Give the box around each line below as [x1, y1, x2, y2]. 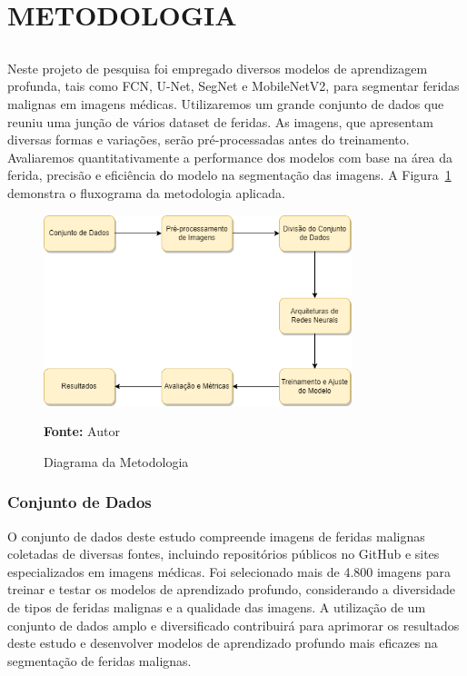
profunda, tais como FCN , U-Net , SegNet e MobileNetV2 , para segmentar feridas [7, 76, 460, 95]
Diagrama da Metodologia [44, 452, 189, 471]
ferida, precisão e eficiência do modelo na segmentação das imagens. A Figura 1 [7, 165, 452, 184]
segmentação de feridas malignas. [7, 651, 192, 670]
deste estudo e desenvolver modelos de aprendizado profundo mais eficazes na [7, 633, 438, 652]
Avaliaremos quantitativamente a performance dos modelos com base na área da [7, 147, 453, 166]
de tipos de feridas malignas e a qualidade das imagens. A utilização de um [7, 598, 426, 617]
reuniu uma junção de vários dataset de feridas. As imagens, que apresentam [7, 112, 433, 131]
